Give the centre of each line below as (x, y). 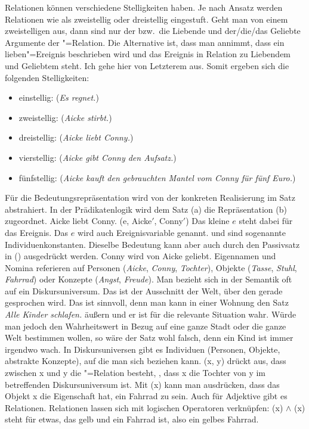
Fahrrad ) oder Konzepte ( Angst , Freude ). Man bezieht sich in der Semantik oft (149, 279)
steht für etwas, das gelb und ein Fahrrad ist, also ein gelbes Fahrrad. (132, 419)
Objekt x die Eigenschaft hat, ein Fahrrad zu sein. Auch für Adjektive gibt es (146, 396)
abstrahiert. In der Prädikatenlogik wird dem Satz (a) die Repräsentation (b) (146, 209)
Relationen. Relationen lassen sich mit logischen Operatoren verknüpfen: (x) (144, 407)
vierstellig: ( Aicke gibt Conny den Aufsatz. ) (98, 157)
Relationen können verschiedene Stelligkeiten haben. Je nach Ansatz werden (144, 7)
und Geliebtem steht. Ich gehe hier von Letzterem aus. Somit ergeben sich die (147, 65)
